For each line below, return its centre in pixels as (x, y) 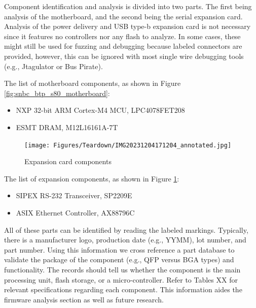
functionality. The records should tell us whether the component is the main (122, 269)
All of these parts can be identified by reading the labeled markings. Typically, (126, 229)
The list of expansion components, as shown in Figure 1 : (92, 178)
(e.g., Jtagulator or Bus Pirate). (53, 66)
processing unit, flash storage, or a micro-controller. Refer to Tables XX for (121, 279)
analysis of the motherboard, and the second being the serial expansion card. (123, 16)
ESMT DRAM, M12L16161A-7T (67, 127)
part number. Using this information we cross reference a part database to (119, 249)
